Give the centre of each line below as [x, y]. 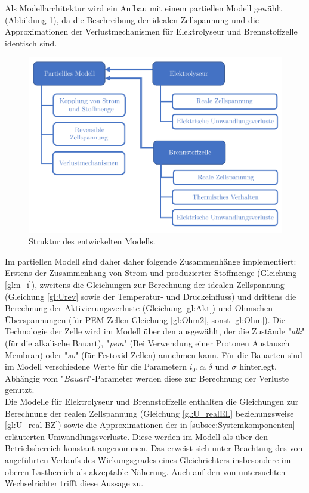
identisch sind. [31, 43]
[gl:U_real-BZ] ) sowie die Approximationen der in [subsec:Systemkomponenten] [150, 425]
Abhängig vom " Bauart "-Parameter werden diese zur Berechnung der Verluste [147, 378]
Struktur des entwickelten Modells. [92, 241]
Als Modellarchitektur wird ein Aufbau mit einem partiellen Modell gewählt [143, 8]
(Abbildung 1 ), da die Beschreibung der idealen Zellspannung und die [132, 19]
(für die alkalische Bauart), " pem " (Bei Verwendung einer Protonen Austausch [147, 343]
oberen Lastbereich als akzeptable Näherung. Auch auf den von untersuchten [145, 471]
